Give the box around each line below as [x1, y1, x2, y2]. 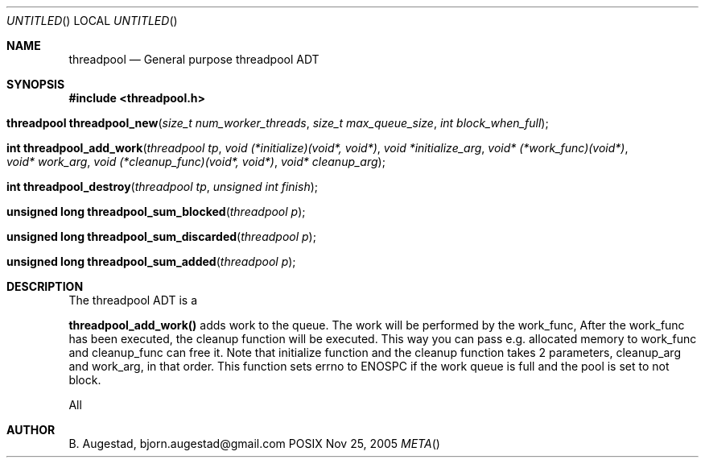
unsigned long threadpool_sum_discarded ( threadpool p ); [6, 230, 316, 243]
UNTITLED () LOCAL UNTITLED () [6, 14, 178, 27]
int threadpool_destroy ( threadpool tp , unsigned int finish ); [6, 180, 319, 193]
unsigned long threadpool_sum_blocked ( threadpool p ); [6, 205, 306, 218]
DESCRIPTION [6, 280, 84, 293]
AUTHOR [6, 423, 56, 437]
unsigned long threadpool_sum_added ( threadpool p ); [6, 255, 296, 268]
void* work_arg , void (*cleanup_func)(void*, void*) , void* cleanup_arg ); [6, 155, 385, 168]
